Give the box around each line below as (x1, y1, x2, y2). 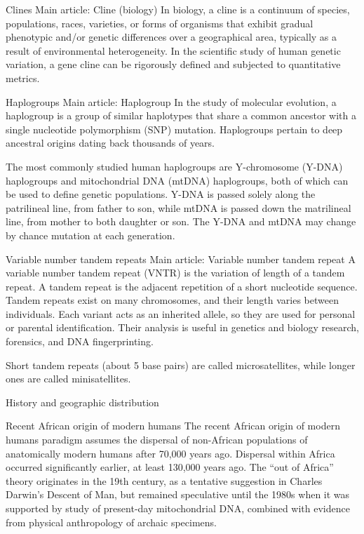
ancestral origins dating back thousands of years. (6, 135, 215, 150)
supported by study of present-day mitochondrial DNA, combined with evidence (6, 501, 350, 515)
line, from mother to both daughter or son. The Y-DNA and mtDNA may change (6, 214, 356, 229)
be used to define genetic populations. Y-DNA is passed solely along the (6, 187, 316, 201)
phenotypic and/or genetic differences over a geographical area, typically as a (6, 29, 337, 44)
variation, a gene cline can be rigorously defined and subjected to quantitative (6, 57, 341, 72)
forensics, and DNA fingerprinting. (6, 334, 154, 349)
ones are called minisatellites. (6, 371, 131, 386)
